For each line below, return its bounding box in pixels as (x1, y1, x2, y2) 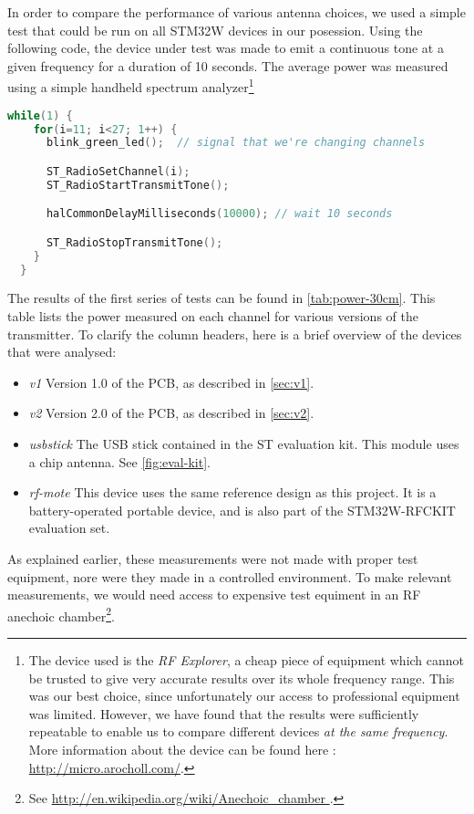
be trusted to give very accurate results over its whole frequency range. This (28, 668, 455, 687)
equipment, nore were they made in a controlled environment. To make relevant (7, 567, 452, 586)
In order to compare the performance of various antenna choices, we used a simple (7, 3, 466, 21)
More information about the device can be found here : (28, 740, 336, 758)
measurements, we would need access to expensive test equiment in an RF (7, 585, 421, 604)
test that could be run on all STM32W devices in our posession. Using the (7, 20, 423, 39)
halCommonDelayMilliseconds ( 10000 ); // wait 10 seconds (46, 207, 393, 221)
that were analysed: (7, 342, 117, 361)
